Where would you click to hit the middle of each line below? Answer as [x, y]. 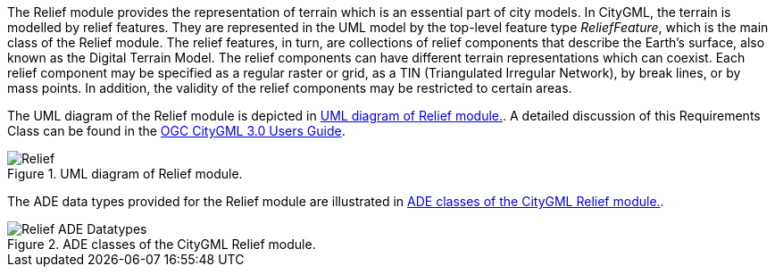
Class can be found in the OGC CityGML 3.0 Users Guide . [176, 131]
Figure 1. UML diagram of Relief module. [125, 174]
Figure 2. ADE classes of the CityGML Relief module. [162, 244]
